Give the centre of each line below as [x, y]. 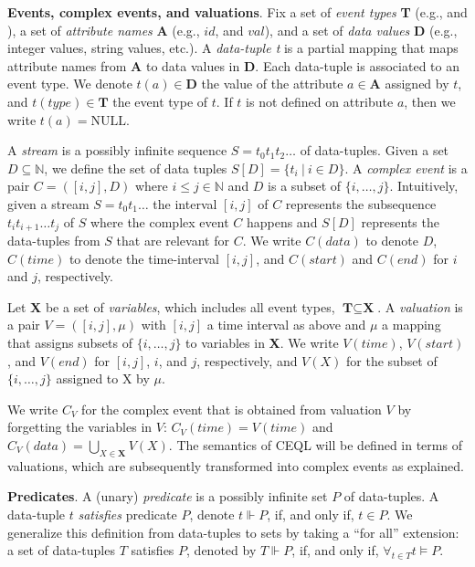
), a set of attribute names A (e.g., [104, 30]
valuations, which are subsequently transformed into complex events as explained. [236, 465]
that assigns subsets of [70, 342]
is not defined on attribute [320, 101]
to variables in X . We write [262, 342]
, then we [430, 101]
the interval [185, 203]
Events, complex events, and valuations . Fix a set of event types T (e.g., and [237, 12]
